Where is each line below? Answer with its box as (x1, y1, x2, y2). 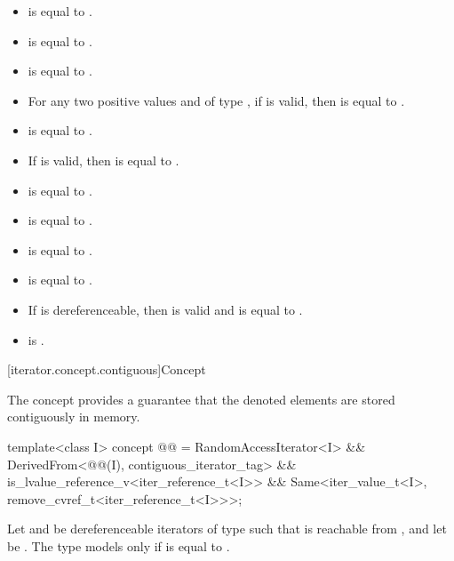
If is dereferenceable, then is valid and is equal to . (28, 300, 303, 318)
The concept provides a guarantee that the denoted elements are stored (7, 389, 395, 408)
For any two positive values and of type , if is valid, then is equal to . (28, 91, 405, 109)
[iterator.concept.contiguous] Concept (7, 360, 206, 379)
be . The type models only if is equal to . (7, 536, 230, 555)
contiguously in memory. (7, 407, 140, 426)
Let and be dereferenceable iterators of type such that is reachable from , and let (7, 519, 447, 538)
